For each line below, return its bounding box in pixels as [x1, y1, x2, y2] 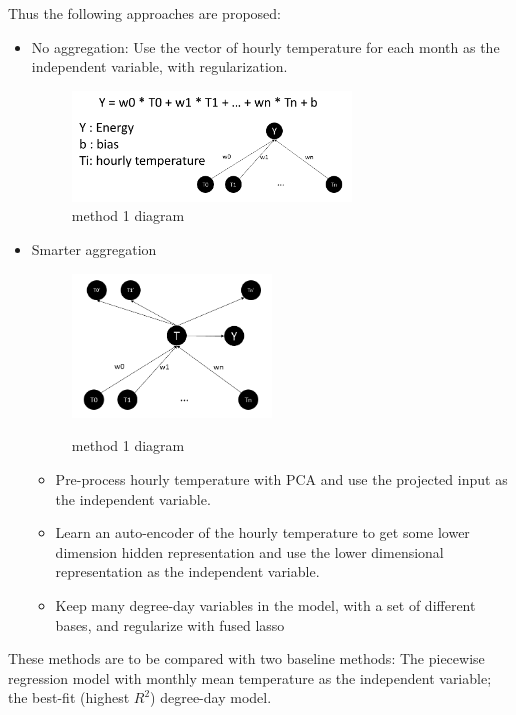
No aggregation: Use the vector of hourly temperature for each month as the [31, 36, 500, 57]
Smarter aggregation [31, 238, 157, 259]
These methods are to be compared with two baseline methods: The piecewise [8, 648, 485, 669]
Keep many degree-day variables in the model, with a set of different [55, 594, 476, 615]
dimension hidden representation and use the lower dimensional [55, 541, 444, 562]
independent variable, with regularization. [31, 56, 288, 77]
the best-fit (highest [8, 687, 130, 708]
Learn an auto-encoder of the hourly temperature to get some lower [55, 522, 470, 543]
